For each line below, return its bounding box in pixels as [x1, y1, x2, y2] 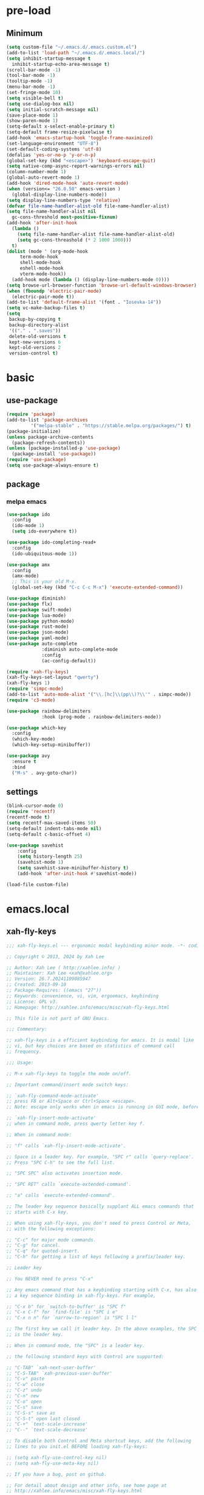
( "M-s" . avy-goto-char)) [12, 770, 78, 776]
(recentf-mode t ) [6, 814, 50, 820]
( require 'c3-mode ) [6, 697, 56, 703]
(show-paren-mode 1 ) [6, 118, 59, 124]
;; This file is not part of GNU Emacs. [6, 1015, 110, 1022]
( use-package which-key [6, 725, 67, 731]
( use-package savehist [6, 842, 64, 848]
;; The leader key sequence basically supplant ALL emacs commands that [6, 1203, 194, 1210]
